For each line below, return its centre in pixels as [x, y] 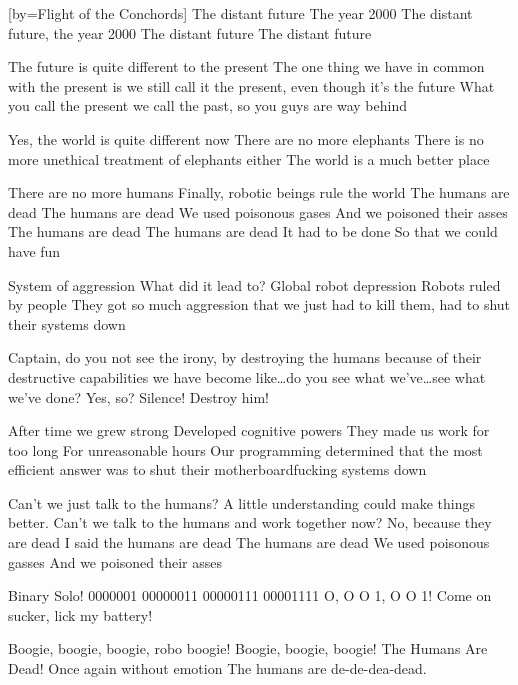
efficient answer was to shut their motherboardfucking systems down [217, 469]
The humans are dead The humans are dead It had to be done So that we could [253, 231]
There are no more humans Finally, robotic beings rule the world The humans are [259, 192]
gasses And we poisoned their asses [115, 561]
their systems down [67, 323]
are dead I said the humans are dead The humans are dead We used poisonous [249, 542]
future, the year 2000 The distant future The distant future [190, 32]
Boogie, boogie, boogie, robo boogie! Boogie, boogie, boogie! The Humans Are [248, 648]
